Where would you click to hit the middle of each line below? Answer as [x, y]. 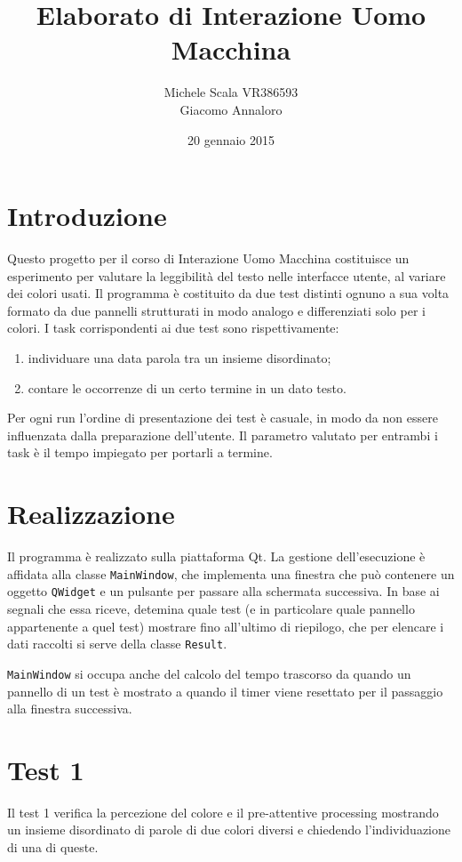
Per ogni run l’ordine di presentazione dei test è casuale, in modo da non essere [223, 418]
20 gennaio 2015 [231, 139]
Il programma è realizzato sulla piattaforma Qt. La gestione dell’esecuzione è [216, 556]
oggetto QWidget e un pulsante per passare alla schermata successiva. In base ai [223, 591]
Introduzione [87, 216]
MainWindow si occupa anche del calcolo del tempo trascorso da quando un [209, 673]
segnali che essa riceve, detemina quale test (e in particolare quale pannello [211, 608]
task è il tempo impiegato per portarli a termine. [140, 452]
